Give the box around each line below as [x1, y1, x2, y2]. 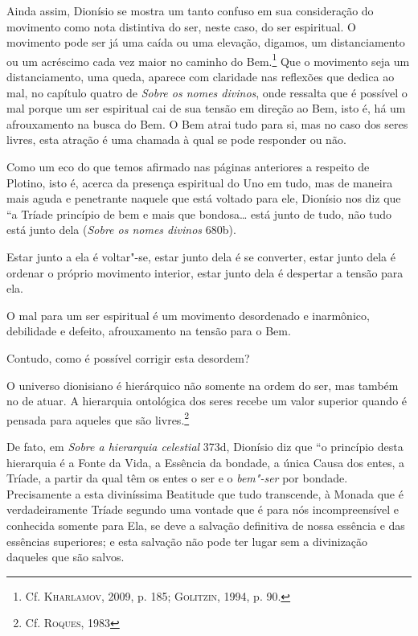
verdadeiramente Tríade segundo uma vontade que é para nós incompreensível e [6, 501, 400, 518]
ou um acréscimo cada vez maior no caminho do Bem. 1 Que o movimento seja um [6, 50, 410, 69]
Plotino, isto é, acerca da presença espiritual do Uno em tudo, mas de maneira [6, 174, 393, 191]
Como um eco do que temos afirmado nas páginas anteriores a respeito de [6, 158, 370, 174]
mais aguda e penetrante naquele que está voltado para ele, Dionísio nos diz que [6, 190, 401, 207]
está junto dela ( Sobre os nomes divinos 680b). [6, 221, 236, 238]
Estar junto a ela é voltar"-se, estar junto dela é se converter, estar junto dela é [6, 248, 395, 265]
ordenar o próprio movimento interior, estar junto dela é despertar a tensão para [6, 264, 404, 281]
